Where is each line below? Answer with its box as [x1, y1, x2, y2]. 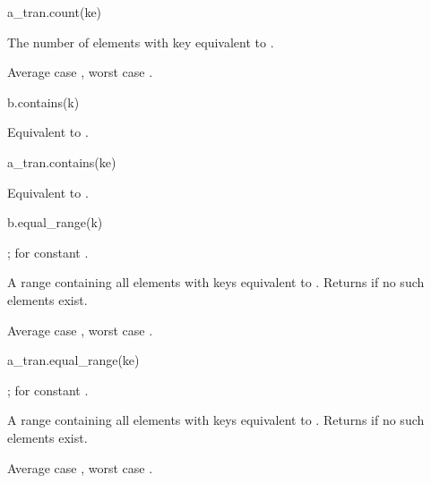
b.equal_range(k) [7, 213, 103, 232]
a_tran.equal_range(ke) [7, 351, 140, 369]
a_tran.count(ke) [7, 3, 102, 21]
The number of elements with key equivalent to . [7, 32, 274, 51]
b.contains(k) [7, 92, 80, 111]
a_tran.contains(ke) [7, 152, 116, 171]
